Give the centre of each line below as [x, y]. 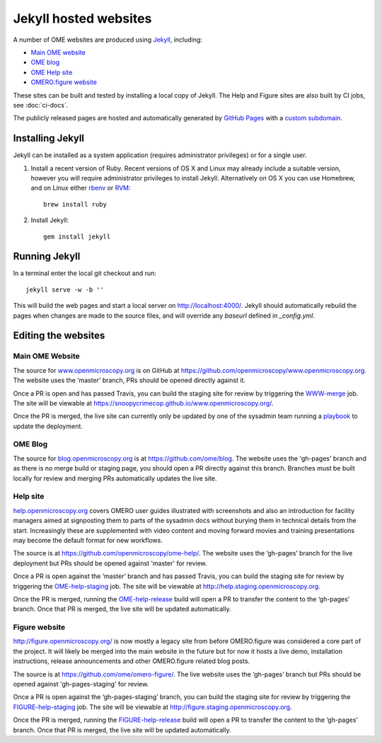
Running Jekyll [47, 257]
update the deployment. [48, 426]
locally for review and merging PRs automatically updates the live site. [115, 478]
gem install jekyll [77, 236]
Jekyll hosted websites [82, 18]
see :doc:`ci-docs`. [41, 105]
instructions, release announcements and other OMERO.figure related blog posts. [132, 661]
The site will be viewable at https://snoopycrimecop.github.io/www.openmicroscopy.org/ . [143, 403]
